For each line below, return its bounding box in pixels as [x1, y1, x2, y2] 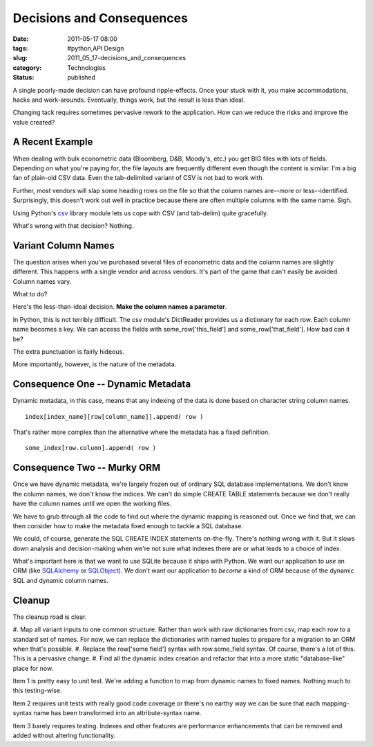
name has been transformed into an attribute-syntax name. [33, 709, 202, 717]
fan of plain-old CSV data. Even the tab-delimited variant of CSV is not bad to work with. [12, 174, 265, 182]
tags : [12, 44, 28, 52]
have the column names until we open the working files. [12, 499, 172, 508]
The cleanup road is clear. [12, 613, 87, 621]
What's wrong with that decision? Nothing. [12, 222, 134, 230]
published [67, 73, 96, 82]
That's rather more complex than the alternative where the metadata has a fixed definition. [12, 428, 271, 436]
